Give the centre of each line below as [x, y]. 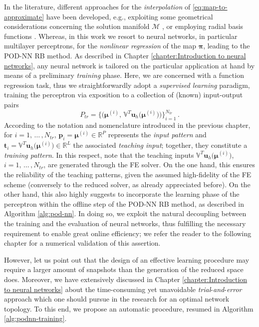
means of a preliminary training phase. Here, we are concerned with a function [124, 75]
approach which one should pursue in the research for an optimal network [117, 299]
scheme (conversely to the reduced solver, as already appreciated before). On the [127, 184]
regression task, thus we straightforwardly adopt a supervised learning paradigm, [127, 85]
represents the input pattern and [157, 135]
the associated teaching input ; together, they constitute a [160, 145]
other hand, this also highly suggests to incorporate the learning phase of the [122, 194]
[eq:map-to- [210, 6]
